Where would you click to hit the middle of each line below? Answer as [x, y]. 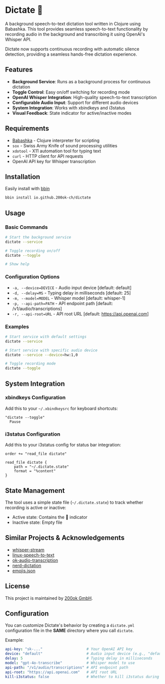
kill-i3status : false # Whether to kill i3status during [82, 677]
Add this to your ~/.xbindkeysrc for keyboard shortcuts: [61, 408]
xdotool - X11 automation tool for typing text [56, 151]
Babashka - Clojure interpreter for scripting [56, 140]
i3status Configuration [33, 434]
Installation [23, 177]
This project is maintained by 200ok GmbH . [49, 598]
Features [19, 70]
